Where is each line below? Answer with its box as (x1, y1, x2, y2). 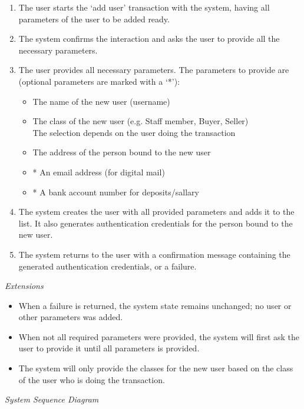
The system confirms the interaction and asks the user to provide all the (18, 32, 280, 45)
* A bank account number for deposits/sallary (32, 185, 199, 198)
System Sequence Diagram (5, 393, 99, 405)
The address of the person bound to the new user (32, 146, 211, 158)
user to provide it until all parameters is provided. (18, 342, 200, 354)
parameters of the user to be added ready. (18, 12, 170, 25)
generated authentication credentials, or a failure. (18, 260, 197, 272)
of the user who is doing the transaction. (18, 373, 165, 385)
